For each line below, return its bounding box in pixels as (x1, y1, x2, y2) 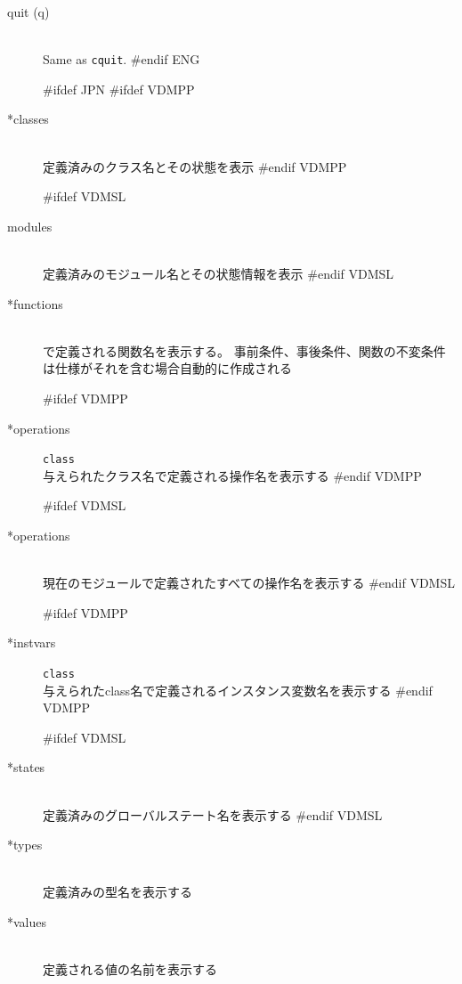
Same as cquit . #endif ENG (43, 50, 200, 69)
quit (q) (7, 3, 50, 20)
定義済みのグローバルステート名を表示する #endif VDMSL (43, 805, 383, 824)
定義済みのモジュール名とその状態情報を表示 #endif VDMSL (43, 264, 394, 282)
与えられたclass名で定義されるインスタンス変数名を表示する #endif (43, 680, 433, 699)
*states (7, 758, 45, 777)
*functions (7, 294, 63, 313)
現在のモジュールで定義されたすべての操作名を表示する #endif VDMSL (43, 573, 455, 592)
